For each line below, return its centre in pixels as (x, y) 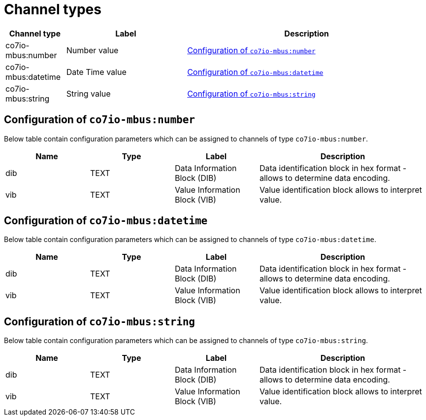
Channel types (53, 9)
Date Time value (96, 72)
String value (88, 93)
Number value (92, 50)
